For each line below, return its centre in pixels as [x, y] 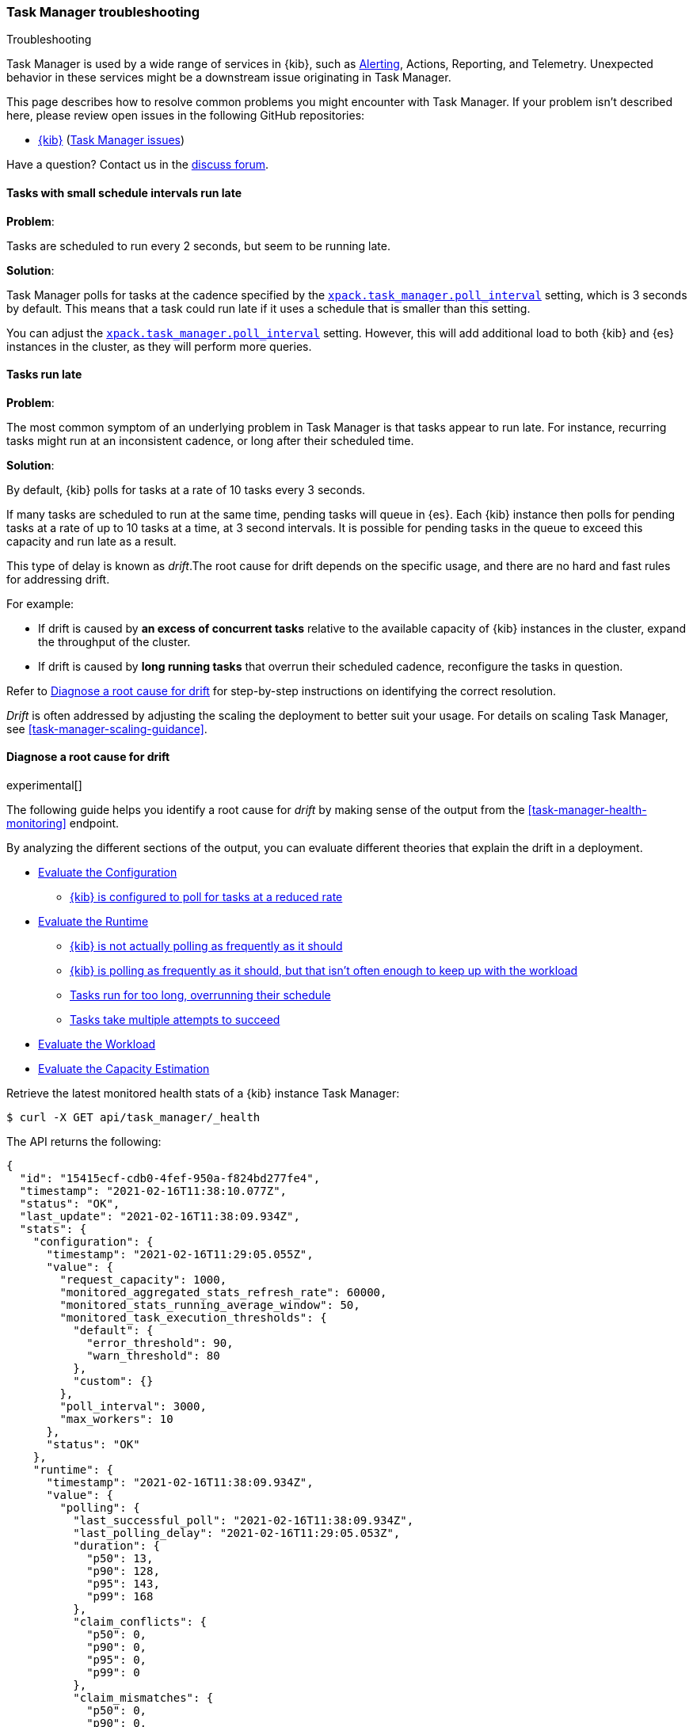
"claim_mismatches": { [143, 1698]
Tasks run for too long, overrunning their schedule [200, 995]
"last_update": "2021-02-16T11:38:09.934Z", [160, 1217]
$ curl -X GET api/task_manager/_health [133, 1118]
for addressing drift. [58, 579]
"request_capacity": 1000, [143, 1280]
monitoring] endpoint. [63, 824]
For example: [40, 603]
